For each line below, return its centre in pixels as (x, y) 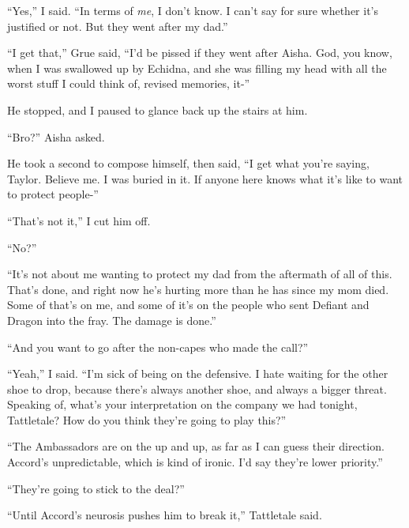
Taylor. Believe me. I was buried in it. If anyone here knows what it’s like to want (205, 178)
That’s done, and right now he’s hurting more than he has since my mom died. (198, 289)
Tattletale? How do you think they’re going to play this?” (147, 419)
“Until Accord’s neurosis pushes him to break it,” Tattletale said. (165, 515)
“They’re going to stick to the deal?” (96, 488)
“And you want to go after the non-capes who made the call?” (158, 347)
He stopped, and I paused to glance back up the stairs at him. (158, 109)
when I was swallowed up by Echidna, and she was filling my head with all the (197, 68)
